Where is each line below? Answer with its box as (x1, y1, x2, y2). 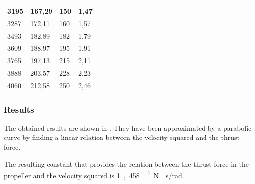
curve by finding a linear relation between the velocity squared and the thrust (4, 132, 240, 142)
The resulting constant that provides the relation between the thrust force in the (4, 158, 249, 169)
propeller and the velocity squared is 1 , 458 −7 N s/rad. (4, 169, 184, 180)
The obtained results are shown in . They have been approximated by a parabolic (4, 122, 252, 133)
